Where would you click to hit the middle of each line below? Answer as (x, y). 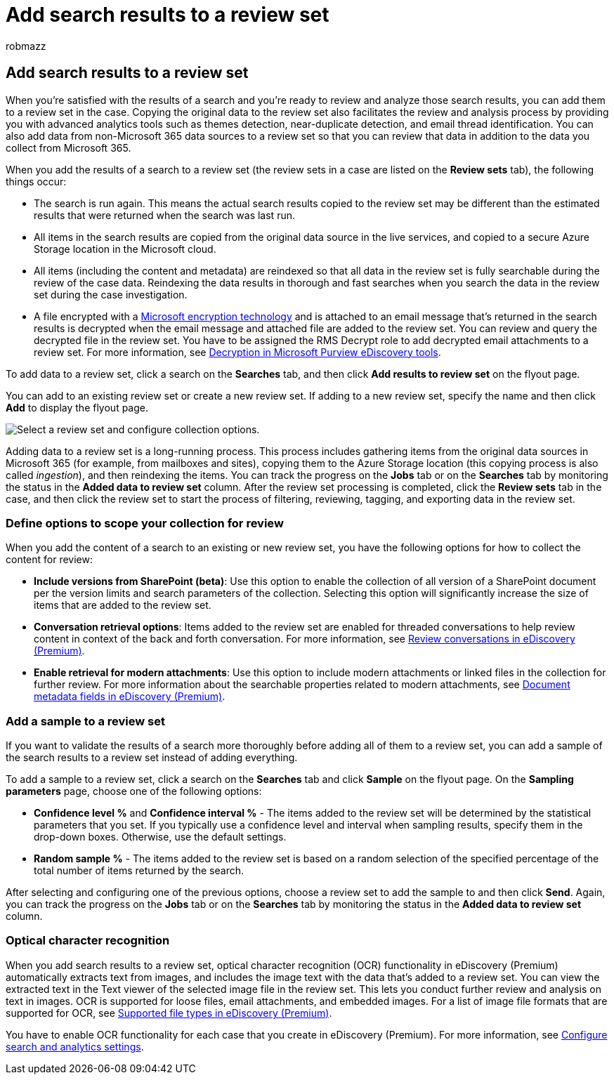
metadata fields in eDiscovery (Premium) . (130, 697)
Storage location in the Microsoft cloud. (125, 249)
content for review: (50, 560)
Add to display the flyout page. (77, 407)
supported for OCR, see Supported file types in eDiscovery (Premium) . (169, 1013)
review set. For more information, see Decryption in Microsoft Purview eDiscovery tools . (237, 352)
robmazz (26, 46)
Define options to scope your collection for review (145, 523)
